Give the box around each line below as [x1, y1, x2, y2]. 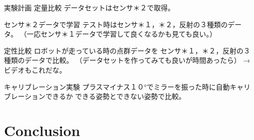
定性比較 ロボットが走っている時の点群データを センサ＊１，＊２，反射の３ [4, 45, 251, 55]
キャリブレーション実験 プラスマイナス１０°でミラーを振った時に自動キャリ [4, 81, 251, 92]
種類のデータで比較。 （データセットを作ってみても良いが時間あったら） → [4, 55, 250, 65]
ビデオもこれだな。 [4, 64, 66, 75]
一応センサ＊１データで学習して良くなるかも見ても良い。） [27, 29, 217, 39]
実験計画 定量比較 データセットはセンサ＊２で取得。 [4, 2, 175, 12]
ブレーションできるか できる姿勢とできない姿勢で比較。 [4, 91, 186, 101]
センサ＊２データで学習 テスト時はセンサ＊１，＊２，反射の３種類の [4, 19, 228, 29]
